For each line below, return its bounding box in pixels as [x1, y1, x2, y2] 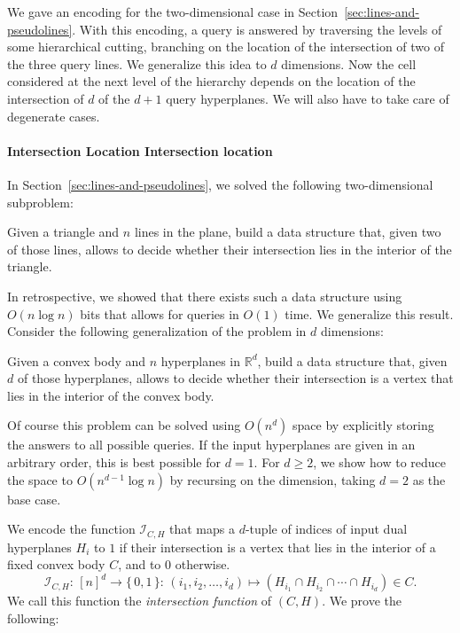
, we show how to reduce [313, 453, 447, 472]
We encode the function [7, 520, 136, 538]
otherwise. [175, 555, 230, 574]
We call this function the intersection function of [7, 591, 272, 610]
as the [412, 470, 446, 488]
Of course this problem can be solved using [7, 416, 241, 434]
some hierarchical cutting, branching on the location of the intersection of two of [7, 37, 445, 56]
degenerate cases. [7, 106, 100, 125]
